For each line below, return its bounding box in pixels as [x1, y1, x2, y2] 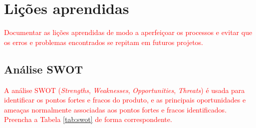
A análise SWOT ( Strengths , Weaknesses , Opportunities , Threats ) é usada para [4, 84, 245, 95]
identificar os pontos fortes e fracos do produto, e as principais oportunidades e [4, 94, 246, 105]
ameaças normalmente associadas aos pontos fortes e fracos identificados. [4, 104, 227, 114]
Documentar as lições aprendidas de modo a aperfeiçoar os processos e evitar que [4, 27, 253, 37]
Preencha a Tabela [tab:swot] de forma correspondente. [4, 114, 172, 124]
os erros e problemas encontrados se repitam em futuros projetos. [4, 36, 203, 47]
